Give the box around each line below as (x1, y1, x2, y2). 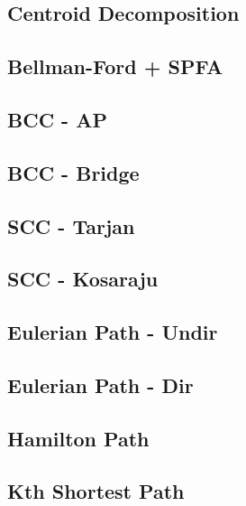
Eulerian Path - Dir (7, 370, 194, 398)
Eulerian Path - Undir (7, 318, 218, 346)
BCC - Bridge (7, 158, 140, 186)
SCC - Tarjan (7, 211, 135, 239)
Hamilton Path (7, 424, 150, 452)
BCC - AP (7, 105, 107, 133)
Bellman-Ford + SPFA (7, 52, 223, 80)
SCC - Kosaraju (7, 265, 159, 293)
